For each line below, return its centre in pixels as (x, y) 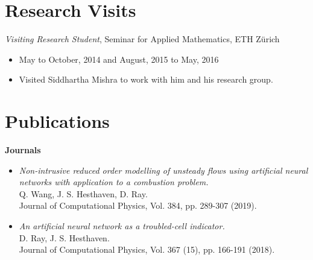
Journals (23, 150)
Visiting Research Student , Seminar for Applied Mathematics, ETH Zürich (142, 39)
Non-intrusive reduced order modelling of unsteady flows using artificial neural (163, 170)
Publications (57, 121)
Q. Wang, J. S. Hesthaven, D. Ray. (83, 193)
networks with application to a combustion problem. (114, 182)
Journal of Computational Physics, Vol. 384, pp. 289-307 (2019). (138, 205)
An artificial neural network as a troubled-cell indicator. (122, 226)
